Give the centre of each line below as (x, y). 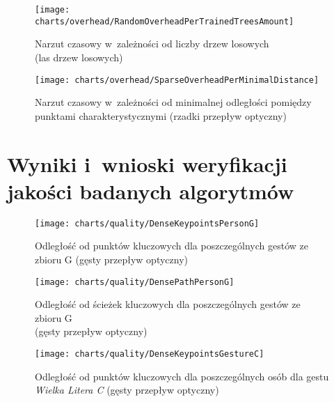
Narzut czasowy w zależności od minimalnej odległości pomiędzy (173, 102)
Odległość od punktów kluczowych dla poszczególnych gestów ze (172, 246)
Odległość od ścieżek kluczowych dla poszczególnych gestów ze (168, 304)
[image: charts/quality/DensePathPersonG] (135, 282)
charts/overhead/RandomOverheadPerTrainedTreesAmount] (165, 21)
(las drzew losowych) (79, 57)
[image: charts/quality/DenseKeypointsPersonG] (147, 223)
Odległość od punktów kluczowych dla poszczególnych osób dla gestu (182, 376)
